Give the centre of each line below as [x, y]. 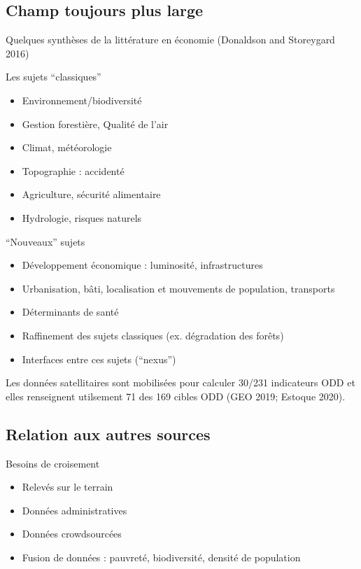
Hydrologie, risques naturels [82, 217]
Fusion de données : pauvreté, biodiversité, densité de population [161, 557]
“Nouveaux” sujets [45, 241]
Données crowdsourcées [72, 534]
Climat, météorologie [67, 147]
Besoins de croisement [53, 463]
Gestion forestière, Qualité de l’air [95, 124]
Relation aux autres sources [108, 434]
